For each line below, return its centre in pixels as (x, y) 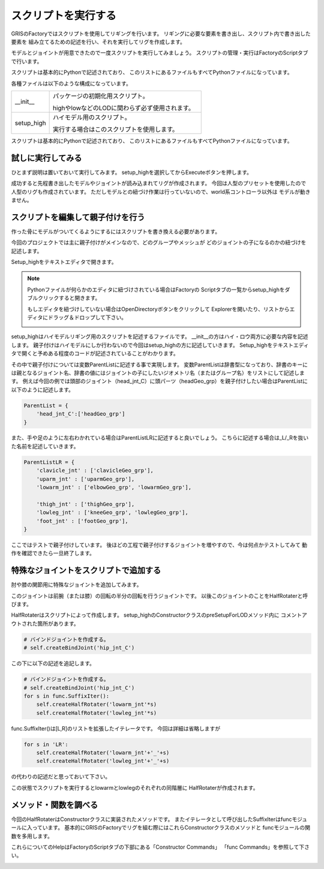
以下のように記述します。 (43, 389)
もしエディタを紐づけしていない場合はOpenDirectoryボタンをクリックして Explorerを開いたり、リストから (159, 309)
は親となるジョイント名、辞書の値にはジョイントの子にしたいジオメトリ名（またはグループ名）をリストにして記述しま (158, 372)
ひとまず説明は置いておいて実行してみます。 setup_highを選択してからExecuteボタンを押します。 (131, 172)
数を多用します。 (32, 836)
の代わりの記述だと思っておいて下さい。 (61, 777)
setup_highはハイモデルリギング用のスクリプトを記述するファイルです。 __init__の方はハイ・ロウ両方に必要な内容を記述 (160, 336)
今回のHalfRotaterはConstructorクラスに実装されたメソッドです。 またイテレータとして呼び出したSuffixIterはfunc (151, 819)
